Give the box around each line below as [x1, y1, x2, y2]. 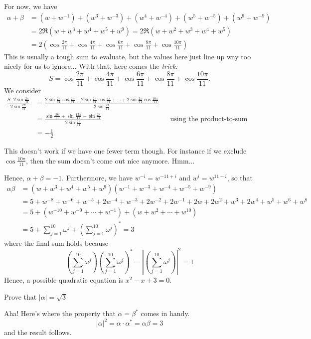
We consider [4, 85, 41, 95]
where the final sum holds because [4, 237, 109, 248]
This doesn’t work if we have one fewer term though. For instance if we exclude [4, 146, 247, 156]
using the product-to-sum [170, 116, 248, 123]
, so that [227, 172, 253, 182]
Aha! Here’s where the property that [4, 308, 116, 319]
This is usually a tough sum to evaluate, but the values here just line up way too [4, 51, 251, 61]
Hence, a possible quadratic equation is [4, 274, 124, 285]
